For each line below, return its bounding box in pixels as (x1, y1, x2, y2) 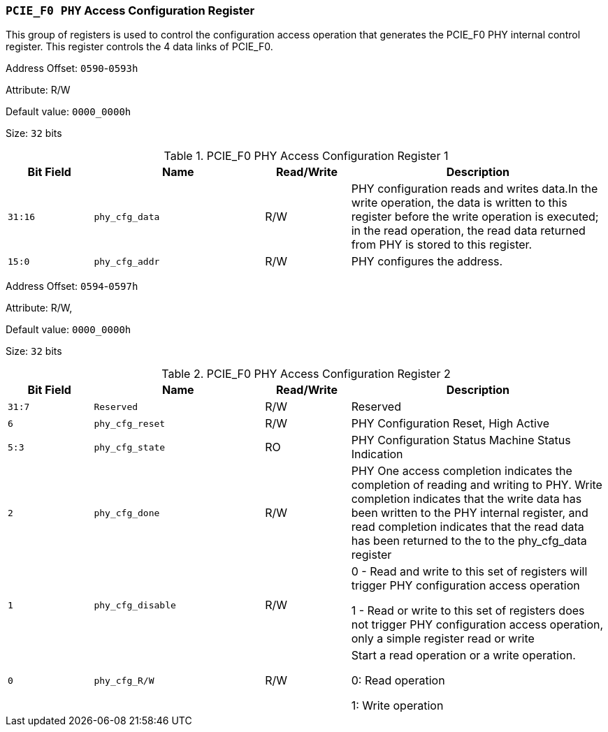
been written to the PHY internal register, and (351, 506, 588, 520)
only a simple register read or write (351, 631, 535, 646)
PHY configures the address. (351, 254, 503, 269)
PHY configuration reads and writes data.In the (351, 182, 598, 196)
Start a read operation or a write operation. (351, 648, 576, 663)
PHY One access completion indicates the (351, 464, 572, 478)
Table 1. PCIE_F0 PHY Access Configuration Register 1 (164, 149, 449, 163)
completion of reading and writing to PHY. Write (351, 478, 602, 492)
